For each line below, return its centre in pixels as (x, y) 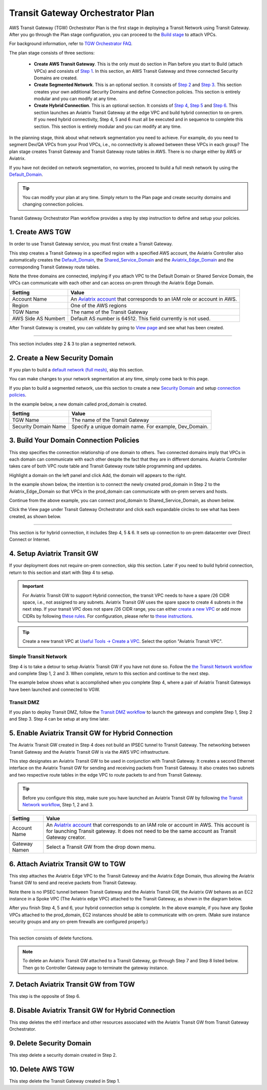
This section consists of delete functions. (51, 938)
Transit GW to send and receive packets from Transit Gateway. (73, 883)
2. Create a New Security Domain (61, 358)
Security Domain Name (39, 427)
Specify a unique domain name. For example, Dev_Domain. (140, 427)
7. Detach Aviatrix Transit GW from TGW (72, 984)
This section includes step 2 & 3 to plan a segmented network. (73, 344)
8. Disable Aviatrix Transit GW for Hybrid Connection (92, 1010)
